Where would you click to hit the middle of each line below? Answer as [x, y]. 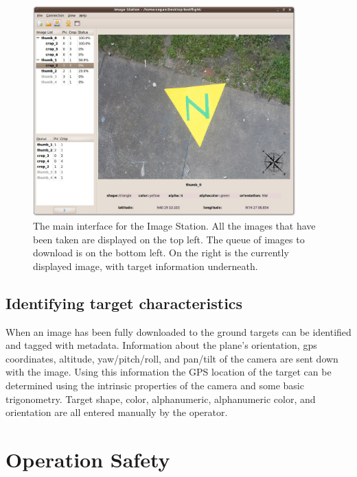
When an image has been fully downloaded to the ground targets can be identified [178, 331]
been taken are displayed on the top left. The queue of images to [169, 239]
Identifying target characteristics [124, 303]
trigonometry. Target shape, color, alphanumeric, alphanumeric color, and [161, 399]
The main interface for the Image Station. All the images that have [174, 226]
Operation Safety [88, 459]
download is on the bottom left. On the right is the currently [161, 253]
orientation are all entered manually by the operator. [117, 412]
